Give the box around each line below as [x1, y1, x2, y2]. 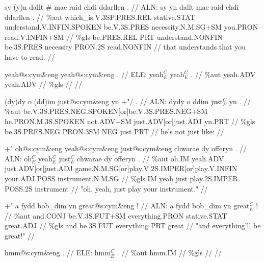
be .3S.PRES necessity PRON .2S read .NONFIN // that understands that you [5, 41, 246, 52]
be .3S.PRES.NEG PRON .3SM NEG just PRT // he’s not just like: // [5, 126, 224, 136]
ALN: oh [5, 153, 32, 163]
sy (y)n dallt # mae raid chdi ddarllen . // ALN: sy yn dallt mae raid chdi [5, 2, 239, 12]
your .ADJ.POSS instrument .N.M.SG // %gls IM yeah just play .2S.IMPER [5, 173, 238, 183]
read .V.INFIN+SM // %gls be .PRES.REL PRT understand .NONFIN [5, 31, 223, 42]
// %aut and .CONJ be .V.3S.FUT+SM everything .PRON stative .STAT [5, 210, 227, 221]
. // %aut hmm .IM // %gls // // [117, 247, 222, 258]
